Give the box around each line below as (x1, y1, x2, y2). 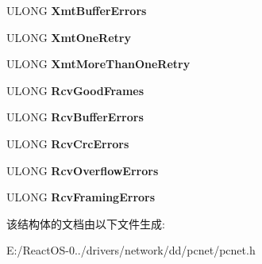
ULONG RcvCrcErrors (6, 135, 129, 151)
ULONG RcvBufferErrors (6, 109, 144, 125)
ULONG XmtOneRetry (6, 29, 131, 45)
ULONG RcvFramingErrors (6, 189, 156, 205)
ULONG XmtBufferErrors (6, 2, 147, 18)
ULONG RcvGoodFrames (6, 82, 144, 98)
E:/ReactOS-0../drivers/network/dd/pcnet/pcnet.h (6, 242, 256, 258)
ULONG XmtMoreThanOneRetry (6, 55, 191, 72)
